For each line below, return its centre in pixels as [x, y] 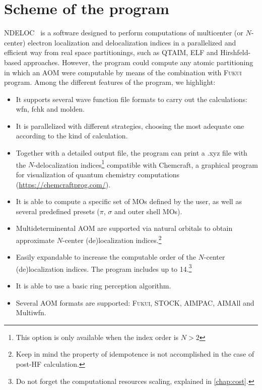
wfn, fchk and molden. [50, 109]
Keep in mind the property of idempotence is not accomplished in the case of [135, 354]
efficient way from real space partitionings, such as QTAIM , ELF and [111, 52]
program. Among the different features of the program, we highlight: [110, 82]
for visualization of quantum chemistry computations [98, 174]
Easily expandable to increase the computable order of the [106, 257]
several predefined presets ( [58, 211]
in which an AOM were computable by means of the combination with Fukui [123, 72]
